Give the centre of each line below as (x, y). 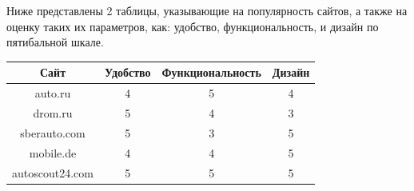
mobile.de (53, 152)
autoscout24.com (53, 172)
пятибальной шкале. (55, 42)
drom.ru (53, 112)
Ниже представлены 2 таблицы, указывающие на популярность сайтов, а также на (207, 10)
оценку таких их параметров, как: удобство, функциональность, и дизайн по (193, 26)
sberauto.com (53, 132)
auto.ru (53, 93)
